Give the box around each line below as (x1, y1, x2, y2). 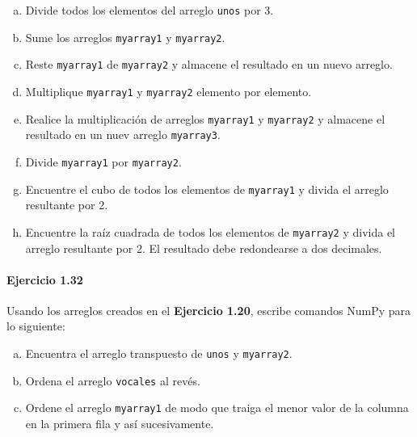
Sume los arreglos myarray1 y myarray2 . (25, 28, 225, 45)
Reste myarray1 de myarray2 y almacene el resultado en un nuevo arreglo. (25, 56, 393, 73)
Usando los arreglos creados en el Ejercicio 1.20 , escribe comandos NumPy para (6, 301, 411, 318)
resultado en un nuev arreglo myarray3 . (25, 126, 221, 143)
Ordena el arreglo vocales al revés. (25, 372, 200, 389)
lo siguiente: (6, 317, 65, 334)
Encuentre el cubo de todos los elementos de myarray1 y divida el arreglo (25, 180, 389, 197)
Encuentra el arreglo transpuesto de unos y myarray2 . (25, 345, 293, 362)
